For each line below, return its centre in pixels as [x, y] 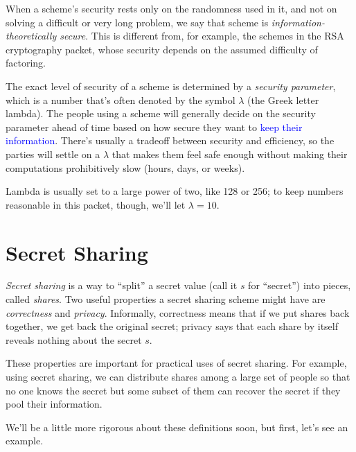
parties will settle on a [53, 154]
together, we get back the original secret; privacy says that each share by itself [172, 326]
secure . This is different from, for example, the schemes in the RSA [202, 36]
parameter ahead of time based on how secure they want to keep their [154, 127]
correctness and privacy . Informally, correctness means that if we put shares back [178, 312]
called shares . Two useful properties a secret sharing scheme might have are [166, 299]
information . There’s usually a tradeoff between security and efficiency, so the [170, 140]
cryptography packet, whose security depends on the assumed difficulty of [162, 49]
